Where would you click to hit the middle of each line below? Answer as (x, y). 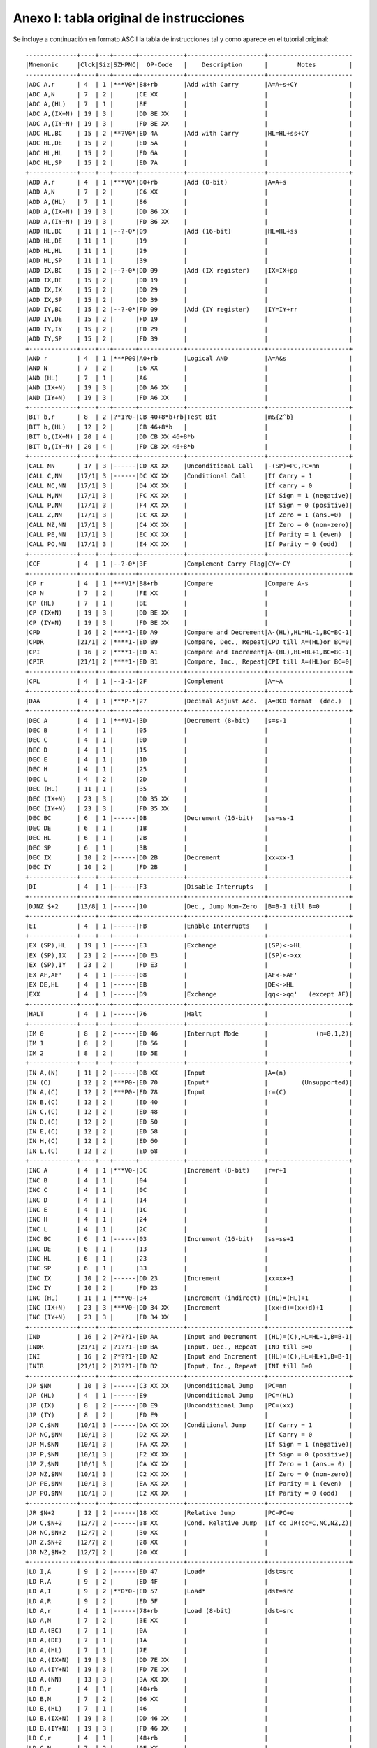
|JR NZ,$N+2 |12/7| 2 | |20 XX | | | (189, 1552)
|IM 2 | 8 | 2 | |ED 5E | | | (189, 1053)
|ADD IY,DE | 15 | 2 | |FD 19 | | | (189, 319)
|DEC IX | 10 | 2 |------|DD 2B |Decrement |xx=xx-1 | (189, 857)
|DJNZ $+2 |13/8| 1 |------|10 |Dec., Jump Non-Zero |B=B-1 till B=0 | (189, 906)
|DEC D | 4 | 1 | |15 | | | (189, 750)
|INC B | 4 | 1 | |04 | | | (189, 1180)
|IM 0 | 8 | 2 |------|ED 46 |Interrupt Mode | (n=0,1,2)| (189, 1034)
